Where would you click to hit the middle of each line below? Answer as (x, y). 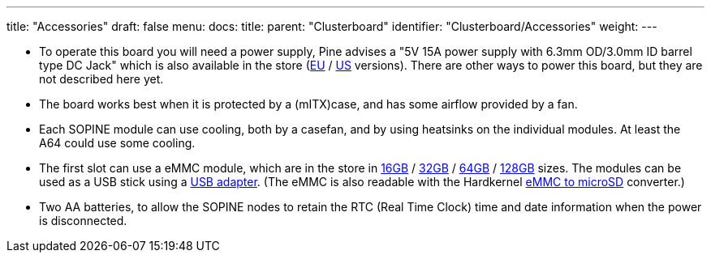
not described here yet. (101, 79)
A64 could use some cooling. (117, 143)
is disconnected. (83, 221)
